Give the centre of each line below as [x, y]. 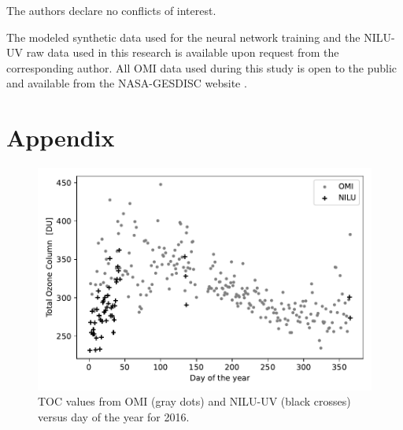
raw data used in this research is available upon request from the [183, 52]
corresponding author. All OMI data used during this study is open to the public [202, 67]
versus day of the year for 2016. [114, 416]
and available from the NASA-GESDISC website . [127, 83]
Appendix [61, 137]
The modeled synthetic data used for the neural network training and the [183, 37]
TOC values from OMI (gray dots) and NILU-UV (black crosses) [194, 401]
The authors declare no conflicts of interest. [111, 10]
